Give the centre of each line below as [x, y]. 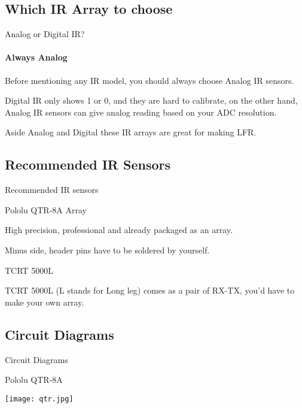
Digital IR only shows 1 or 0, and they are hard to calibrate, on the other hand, [151, 100]
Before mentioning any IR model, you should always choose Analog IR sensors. [150, 80]
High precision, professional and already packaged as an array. [119, 230]
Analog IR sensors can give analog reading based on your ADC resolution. [141, 112]
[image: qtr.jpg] [39, 399]
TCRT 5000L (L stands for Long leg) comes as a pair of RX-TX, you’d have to [150, 290]
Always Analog [36, 57]
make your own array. [45, 302]
